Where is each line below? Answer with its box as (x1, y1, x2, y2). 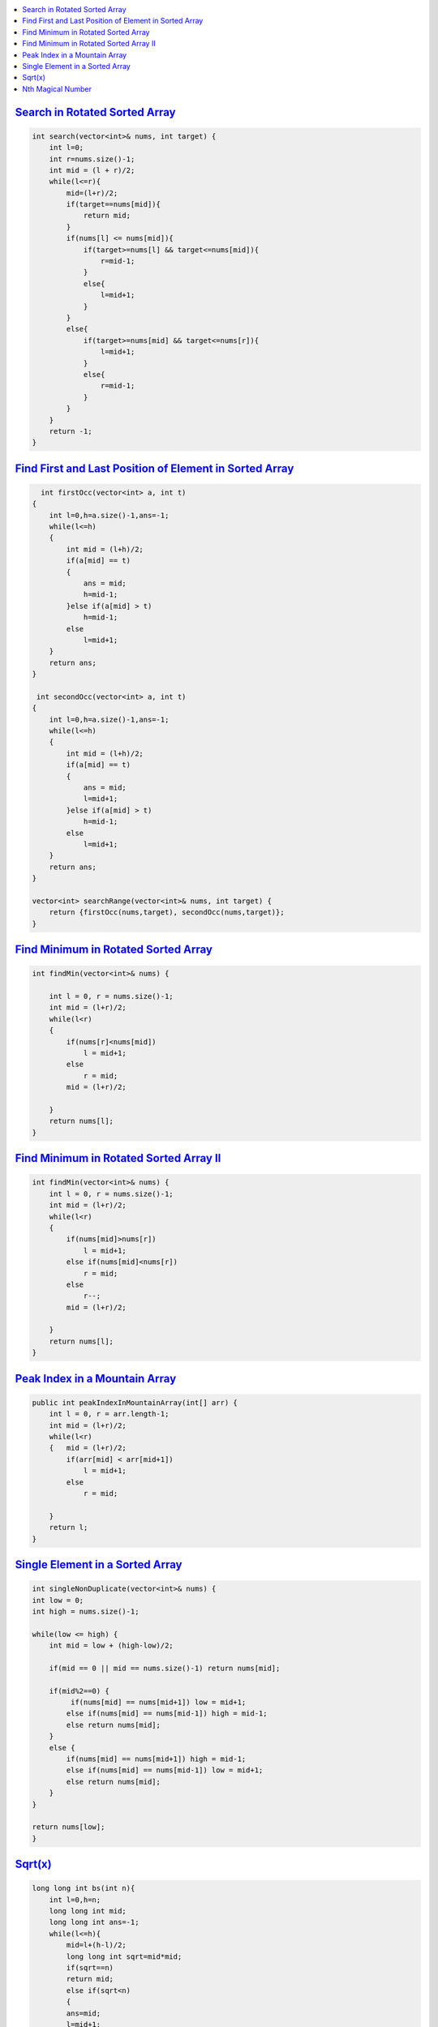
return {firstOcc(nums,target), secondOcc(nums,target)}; (49, 908, 285, 917)
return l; (49, 1523, 88, 1532)
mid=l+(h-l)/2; (66, 1940, 127, 1950)
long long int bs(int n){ (32, 1883, 135, 1893)
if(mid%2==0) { (49, 1686, 109, 1695)
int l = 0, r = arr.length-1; (49, 1409, 170, 1419)
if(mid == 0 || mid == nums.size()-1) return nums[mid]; (49, 1663, 281, 1673)
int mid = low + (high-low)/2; (49, 1641, 174, 1650)
